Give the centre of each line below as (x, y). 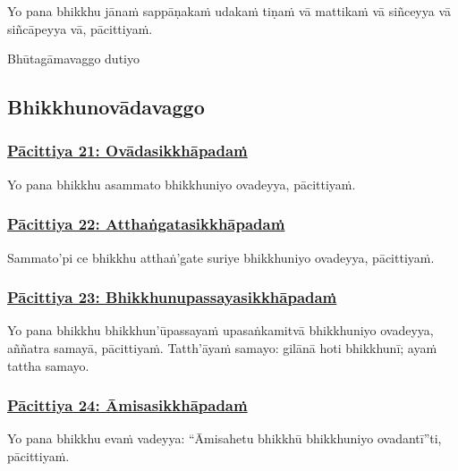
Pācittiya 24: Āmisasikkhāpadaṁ (127, 405)
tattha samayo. (48, 365)
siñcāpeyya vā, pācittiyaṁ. (80, 28)
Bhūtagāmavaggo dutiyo (73, 59)
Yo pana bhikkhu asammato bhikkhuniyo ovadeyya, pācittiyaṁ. (182, 184)
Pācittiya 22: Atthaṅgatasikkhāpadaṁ (146, 224)
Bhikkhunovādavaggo (106, 107)
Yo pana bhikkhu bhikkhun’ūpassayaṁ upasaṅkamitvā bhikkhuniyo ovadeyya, (221, 330)
